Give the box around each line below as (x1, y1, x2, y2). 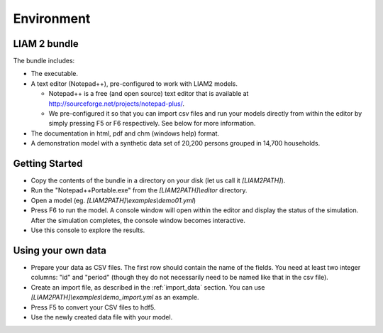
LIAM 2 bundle (13, 38, 79, 50)
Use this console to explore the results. (30, 226, 145, 234)
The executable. (30, 70, 78, 78)
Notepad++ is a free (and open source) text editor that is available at (48, 89, 249, 98)
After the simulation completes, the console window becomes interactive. (30, 216, 246, 224)
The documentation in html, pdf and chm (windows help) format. (30, 129, 220, 138)
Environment (13, 11, 91, 26)
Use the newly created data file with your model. (30, 312, 173, 321)
